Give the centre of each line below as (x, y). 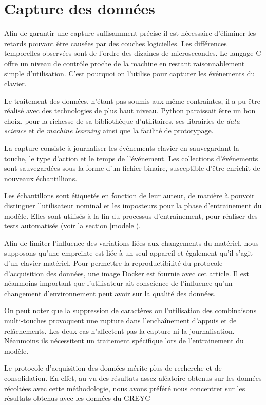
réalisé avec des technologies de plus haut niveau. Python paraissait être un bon (130, 111)
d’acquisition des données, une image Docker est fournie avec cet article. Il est (127, 273)
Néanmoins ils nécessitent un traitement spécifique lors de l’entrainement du (124, 341)
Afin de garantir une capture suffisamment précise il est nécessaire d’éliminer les (130, 33)
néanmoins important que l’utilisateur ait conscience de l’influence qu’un (118, 283)
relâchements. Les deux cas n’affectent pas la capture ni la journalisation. (119, 330)
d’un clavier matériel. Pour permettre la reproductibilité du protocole (113, 263)
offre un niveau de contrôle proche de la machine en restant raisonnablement (125, 63)
